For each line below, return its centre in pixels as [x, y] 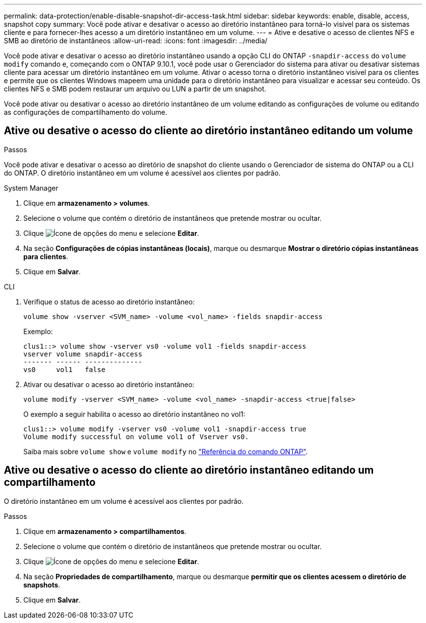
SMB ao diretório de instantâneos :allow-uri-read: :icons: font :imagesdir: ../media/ [136, 41]
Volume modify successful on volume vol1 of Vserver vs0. [136, 436]
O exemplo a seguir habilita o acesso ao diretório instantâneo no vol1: [134, 414]
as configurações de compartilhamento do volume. [86, 112]
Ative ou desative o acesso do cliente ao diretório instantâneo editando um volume [208, 131]
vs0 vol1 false [64, 369]
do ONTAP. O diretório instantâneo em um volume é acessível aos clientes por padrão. [142, 173]
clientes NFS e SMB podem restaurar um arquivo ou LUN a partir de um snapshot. [135, 89]
